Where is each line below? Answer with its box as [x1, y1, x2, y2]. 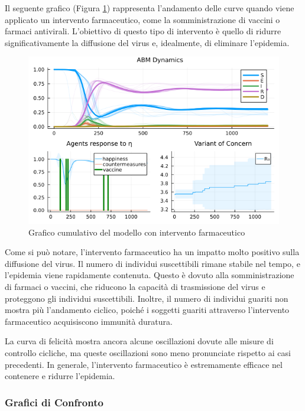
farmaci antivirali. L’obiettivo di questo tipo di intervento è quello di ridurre [5, 25, 281, 37]
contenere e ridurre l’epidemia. [5, 370, 115, 382]
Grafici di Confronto [5, 394, 103, 409]
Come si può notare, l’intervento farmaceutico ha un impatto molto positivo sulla [5, 246, 300, 258]
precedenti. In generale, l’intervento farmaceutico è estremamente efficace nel [5, 358, 283, 370]
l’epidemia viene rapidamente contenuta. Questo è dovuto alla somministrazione [5, 269, 294, 281]
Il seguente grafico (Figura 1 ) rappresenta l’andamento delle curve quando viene [5, 2, 294, 14]
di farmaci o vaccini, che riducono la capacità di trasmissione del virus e [5, 280, 265, 292]
